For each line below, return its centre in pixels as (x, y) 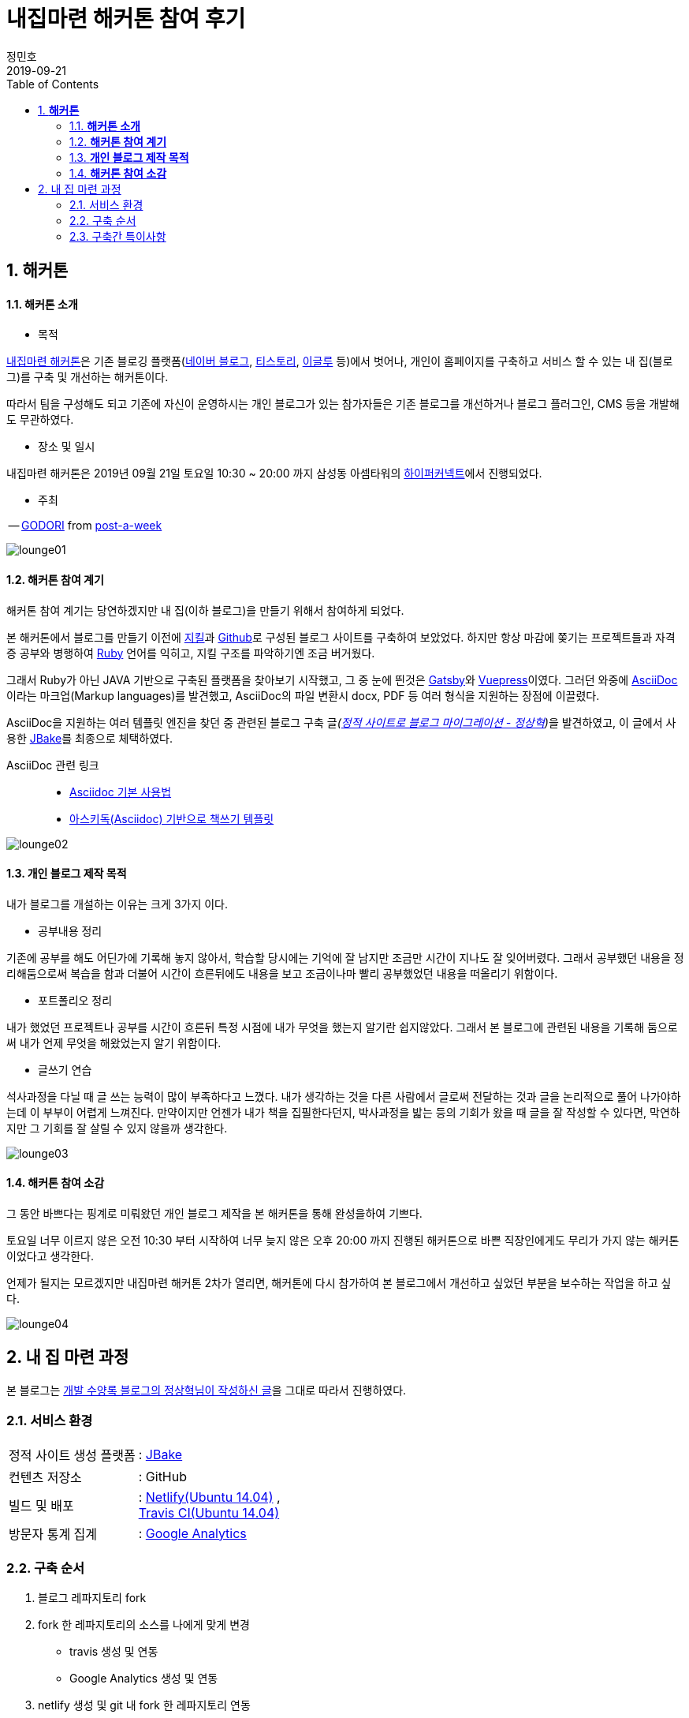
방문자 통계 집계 (53, 1534)
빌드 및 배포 (41, 1505)
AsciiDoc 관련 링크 (53, 765)
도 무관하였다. (40, 420)
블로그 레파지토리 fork (92, 1598)
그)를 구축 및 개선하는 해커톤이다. (88, 377)
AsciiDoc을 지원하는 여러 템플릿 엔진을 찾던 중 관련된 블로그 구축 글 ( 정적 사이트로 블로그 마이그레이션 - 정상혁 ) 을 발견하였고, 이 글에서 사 (341, 722)
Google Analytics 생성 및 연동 (144, 1679)
